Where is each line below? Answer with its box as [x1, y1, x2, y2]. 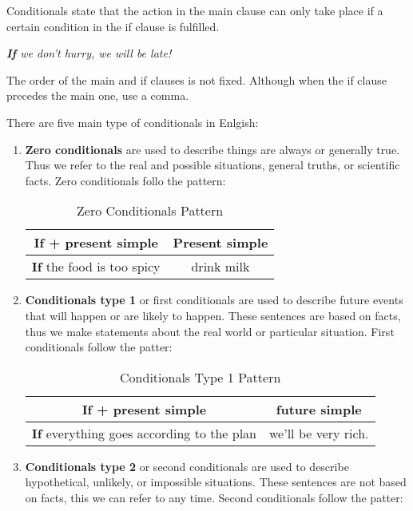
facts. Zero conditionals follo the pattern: [25, 172, 226, 188]
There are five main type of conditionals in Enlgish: [6, 113, 259, 130]
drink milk [191, 257, 250, 276]
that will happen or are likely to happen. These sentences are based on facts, [25, 307, 401, 323]
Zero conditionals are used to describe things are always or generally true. [25, 141, 400, 157]
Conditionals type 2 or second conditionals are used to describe [25, 458, 349, 474]
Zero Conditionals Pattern [77, 201, 224, 220]
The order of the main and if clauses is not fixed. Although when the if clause [6, 71, 387, 88]
